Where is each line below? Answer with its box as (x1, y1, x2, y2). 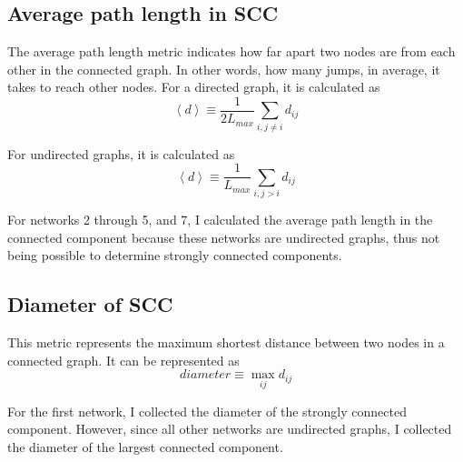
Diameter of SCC (7, 290, 173, 318)
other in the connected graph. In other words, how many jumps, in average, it (7, 59, 440, 78)
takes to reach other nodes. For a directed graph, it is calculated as (7, 77, 380, 96)
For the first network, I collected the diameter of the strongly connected (7, 401, 407, 420)
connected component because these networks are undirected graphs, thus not (7, 227, 440, 246)
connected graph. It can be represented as (7, 350, 240, 369)
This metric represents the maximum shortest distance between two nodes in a (7, 333, 445, 352)
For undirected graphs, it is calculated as (7, 144, 235, 163)
